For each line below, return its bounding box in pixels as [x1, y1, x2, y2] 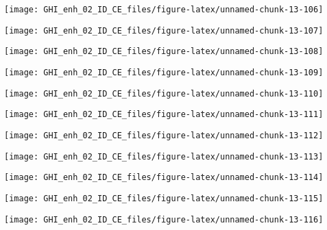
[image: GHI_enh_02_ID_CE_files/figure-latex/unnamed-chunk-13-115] [4, 193, 324, 203]
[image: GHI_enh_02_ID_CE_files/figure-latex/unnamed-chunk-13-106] [4, 5, 324, 14]
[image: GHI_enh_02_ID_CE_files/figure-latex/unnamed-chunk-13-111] [4, 110, 324, 120]
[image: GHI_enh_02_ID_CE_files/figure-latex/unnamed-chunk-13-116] [4, 214, 324, 225]
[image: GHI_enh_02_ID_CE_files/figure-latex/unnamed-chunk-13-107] [4, 25, 324, 36]
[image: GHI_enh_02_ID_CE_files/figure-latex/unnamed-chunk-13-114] [4, 172, 324, 183]
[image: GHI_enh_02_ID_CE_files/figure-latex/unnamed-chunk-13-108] [4, 47, 324, 57]
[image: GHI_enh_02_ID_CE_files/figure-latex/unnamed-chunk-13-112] [4, 130, 324, 140]
